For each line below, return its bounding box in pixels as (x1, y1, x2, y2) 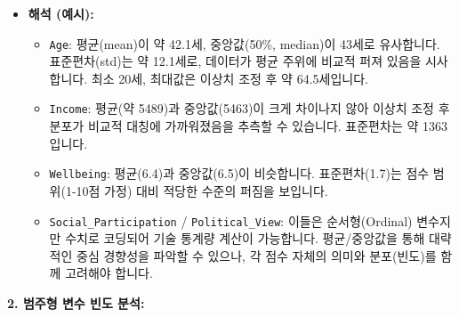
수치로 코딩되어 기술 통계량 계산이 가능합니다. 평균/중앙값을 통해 (65, 229, 425, 248)
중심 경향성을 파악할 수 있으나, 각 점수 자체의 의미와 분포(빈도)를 (76, 246, 437, 264)
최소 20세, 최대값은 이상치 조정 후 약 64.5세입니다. (91, 69, 368, 87)
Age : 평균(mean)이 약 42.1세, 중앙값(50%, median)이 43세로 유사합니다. (49, 34, 440, 53)
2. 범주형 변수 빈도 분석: (7, 293, 145, 312)
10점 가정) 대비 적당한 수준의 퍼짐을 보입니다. (76, 181, 328, 199)
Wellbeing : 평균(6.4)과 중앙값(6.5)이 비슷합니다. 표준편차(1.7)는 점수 (49, 164, 430, 183)
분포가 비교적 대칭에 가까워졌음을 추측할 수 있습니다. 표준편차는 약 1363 (49, 117, 447, 135)
